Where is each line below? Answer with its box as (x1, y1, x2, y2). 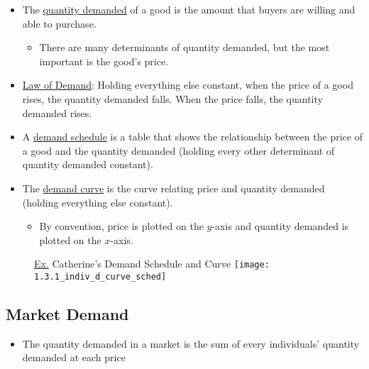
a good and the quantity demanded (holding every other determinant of (22, 143, 335, 158)
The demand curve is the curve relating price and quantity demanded (22, 180, 325, 195)
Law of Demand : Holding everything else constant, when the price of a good (22, 77, 353, 92)
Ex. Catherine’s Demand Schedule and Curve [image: (34, 256, 270, 271)
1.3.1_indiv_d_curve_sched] (34, 271, 167, 282)
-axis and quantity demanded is (211, 219, 349, 233)
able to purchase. (22, 16, 97, 31)
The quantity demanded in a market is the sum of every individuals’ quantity (22, 336, 360, 351)
